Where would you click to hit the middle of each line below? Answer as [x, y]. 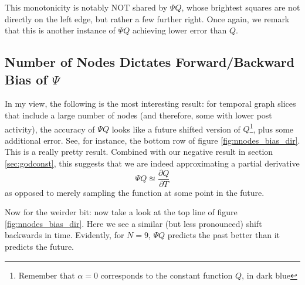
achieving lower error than [179, 30]
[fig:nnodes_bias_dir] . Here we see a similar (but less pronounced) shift [133, 223]
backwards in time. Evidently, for [65, 235]
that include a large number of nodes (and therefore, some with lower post [138, 115]
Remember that [47, 275]
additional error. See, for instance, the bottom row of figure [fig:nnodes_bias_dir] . [152, 140]
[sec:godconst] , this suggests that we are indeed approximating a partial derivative [152, 163]
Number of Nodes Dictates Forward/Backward [150, 62]
